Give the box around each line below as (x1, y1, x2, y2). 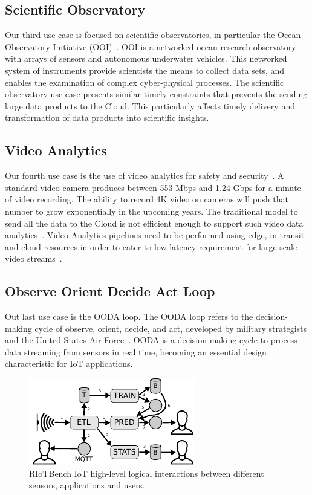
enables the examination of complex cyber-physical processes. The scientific (5, 76, 284, 88)
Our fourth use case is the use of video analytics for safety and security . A (5, 169, 284, 182)
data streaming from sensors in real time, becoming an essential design (5, 345, 267, 358)
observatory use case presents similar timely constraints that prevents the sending (5, 88, 308, 100)
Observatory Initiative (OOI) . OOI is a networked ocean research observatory (5, 40, 296, 53)
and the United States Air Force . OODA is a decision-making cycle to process (5, 334, 297, 346)
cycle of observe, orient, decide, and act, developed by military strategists (34, 322, 307, 334)
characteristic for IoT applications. (5, 357, 133, 370)
